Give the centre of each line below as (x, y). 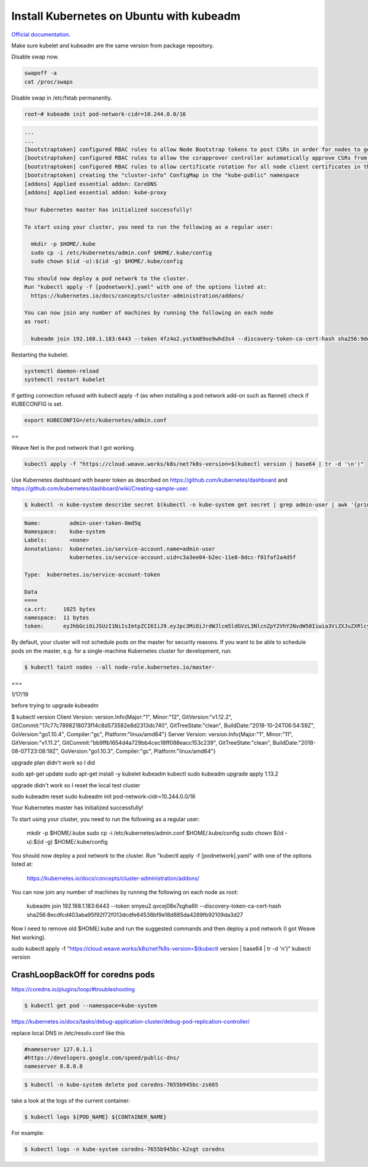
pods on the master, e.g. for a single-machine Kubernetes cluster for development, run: (122, 651)
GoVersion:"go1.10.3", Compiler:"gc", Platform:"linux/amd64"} (138, 751)
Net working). (29, 937)
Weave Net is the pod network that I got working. (73, 447)
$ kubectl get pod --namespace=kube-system (91, 1006)
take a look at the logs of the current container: (71, 1101)
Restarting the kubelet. (40, 355)
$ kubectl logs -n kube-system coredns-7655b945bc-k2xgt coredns (125, 1149)
